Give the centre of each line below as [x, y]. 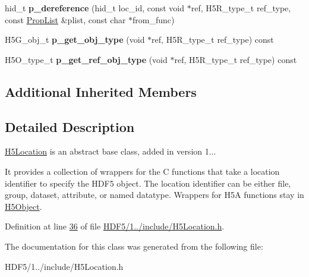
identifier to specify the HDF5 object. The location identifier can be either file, [148, 183]
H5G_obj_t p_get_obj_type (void [75, 40]
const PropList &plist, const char [65, 19]
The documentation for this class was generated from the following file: [134, 246]
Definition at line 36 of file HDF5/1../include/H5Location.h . [115, 226]
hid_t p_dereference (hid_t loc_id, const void [95, 8]
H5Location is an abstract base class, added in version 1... [111, 151]
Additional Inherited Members [101, 91]
